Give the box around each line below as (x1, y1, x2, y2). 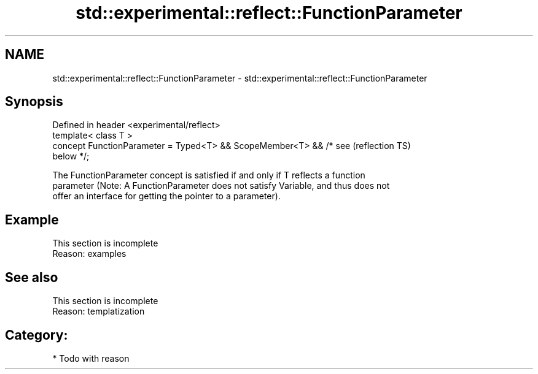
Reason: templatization (52, 306, 145, 317)
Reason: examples (52, 248, 127, 259)
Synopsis (5, 94, 63, 110)
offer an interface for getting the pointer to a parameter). (52, 191, 281, 202)
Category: (5, 327, 68, 343)
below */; (52, 151, 90, 162)
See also (5, 269, 58, 285)
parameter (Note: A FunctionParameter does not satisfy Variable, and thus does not (52, 180, 390, 191)
